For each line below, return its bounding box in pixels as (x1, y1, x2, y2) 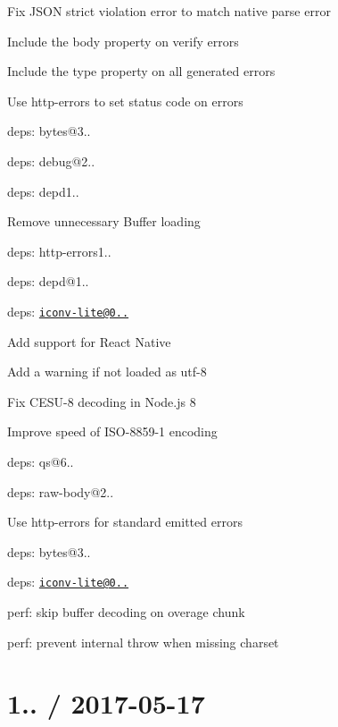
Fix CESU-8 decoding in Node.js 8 (7, 392, 196, 410)
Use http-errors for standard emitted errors (7, 512, 243, 531)
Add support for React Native (7, 332, 171, 351)
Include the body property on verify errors (7, 31, 239, 50)
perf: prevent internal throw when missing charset (7, 632, 279, 651)
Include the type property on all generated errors (7, 62, 276, 80)
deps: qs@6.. (7, 452, 74, 470)
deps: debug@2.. (7, 151, 95, 170)
